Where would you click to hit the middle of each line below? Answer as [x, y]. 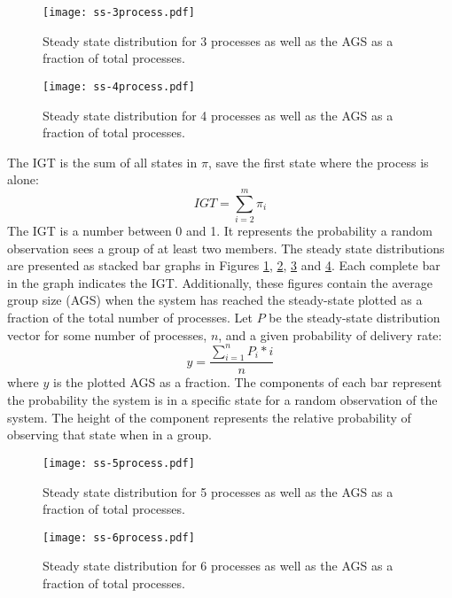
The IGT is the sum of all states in [102, 162]
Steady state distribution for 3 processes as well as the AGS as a [218, 40]
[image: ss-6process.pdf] [119, 537]
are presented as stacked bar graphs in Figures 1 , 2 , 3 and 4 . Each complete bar [224, 265]
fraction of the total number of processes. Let [130, 317]
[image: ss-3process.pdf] [119, 12]
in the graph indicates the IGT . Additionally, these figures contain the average [220, 282]
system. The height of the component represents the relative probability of [209, 417]
